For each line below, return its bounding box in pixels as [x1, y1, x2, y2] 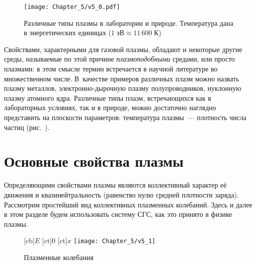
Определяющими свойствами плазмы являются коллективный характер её [4, 180, 227, 190]
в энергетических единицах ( [24, 27, 111, 38]
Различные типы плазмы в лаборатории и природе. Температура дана [24, 17, 234, 28]
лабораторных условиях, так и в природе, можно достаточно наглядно [4, 102, 216, 113]
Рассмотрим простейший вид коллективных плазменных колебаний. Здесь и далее [4, 199, 253, 209]
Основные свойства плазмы [4, 151, 184, 171]
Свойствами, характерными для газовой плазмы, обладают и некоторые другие [4, 44, 243, 54]
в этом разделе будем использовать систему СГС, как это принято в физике [4, 209, 232, 219]
